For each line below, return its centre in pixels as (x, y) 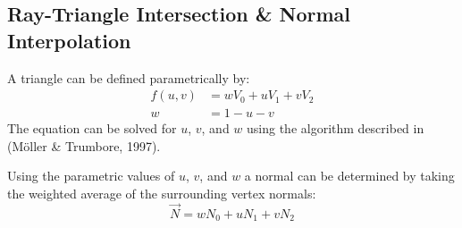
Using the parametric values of (91, 176)
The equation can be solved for (92, 128)
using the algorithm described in (336, 128)
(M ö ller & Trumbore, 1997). (84, 145)
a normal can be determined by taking (349, 176)
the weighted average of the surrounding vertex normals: (162, 194)
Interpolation (69, 40)
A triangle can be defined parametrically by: (129, 77)
